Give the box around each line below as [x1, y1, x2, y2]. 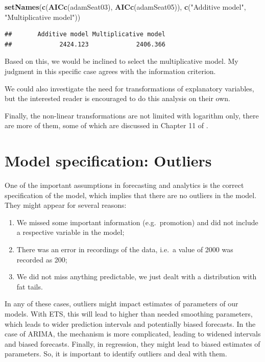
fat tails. [16, 281, 43, 292]
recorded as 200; [16, 254, 67, 264]
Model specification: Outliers [5, 150, 212, 171]
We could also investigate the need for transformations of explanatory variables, [5, 83, 254, 93]
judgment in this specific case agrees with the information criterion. [5, 65, 216, 76]
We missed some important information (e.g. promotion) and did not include [16, 216, 258, 227]
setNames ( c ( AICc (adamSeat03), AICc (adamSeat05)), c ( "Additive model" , [5, 2, 246, 12]
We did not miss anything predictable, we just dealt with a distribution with [16, 271, 257, 282]
